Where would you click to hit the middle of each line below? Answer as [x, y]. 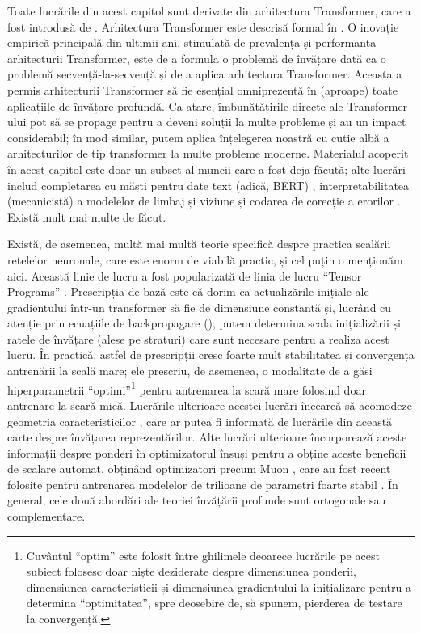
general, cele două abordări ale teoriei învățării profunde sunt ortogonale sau [197, 500]
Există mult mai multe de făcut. [87, 216]
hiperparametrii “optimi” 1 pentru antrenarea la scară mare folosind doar [187, 388]
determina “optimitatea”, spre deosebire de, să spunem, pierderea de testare [214, 603]
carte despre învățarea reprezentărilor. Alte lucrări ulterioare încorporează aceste [207, 437]
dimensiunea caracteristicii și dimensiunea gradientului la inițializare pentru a [219, 587]
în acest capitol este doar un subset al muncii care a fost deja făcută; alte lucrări [206, 169]
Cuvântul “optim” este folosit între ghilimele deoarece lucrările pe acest [203, 555]
